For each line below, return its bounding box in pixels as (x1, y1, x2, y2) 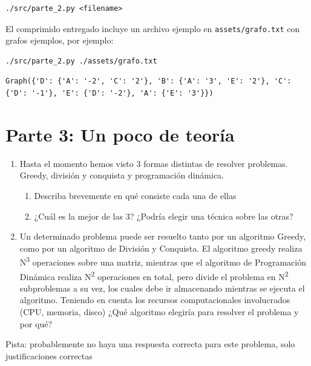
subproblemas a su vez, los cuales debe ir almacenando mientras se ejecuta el (19, 281, 305, 294)
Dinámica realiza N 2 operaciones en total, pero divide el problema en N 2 (19, 268, 289, 283)
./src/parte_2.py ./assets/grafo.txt (5, 56, 157, 65)
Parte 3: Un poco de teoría (5, 122, 235, 146)
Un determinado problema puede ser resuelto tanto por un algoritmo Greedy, (19, 230, 306, 243)
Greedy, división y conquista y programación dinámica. (19, 169, 224, 181)
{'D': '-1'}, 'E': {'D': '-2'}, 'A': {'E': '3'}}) (5, 89, 214, 98)
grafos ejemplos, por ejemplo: (5, 34, 114, 47)
